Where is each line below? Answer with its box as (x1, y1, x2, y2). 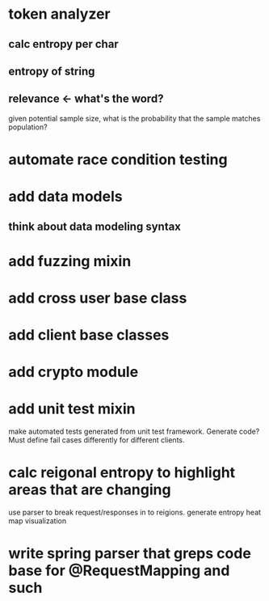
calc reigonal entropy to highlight (8, 463, 236, 482)
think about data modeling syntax (8, 219, 182, 233)
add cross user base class (8, 289, 187, 307)
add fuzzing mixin (8, 252, 132, 270)
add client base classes (8, 326, 170, 345)
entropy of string (8, 64, 95, 78)
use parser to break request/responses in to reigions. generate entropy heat (8, 507, 261, 518)
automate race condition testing (8, 150, 228, 168)
